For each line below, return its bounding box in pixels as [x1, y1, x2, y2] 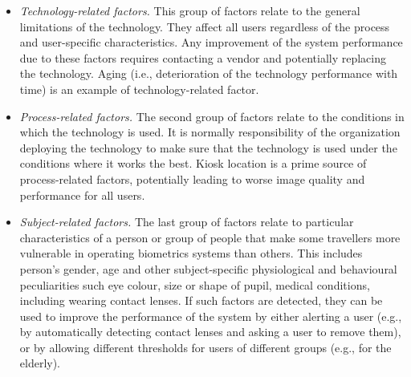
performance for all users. [19, 186, 145, 203]
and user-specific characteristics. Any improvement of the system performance [19, 34, 403, 51]
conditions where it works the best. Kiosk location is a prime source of [19, 155, 367, 172]
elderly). [19, 355, 61, 371]
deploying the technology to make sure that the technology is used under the [19, 139, 397, 156]
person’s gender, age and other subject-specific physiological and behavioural [19, 260, 397, 277]
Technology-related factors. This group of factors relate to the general [19, 2, 360, 18]
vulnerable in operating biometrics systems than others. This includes [19, 245, 363, 261]
